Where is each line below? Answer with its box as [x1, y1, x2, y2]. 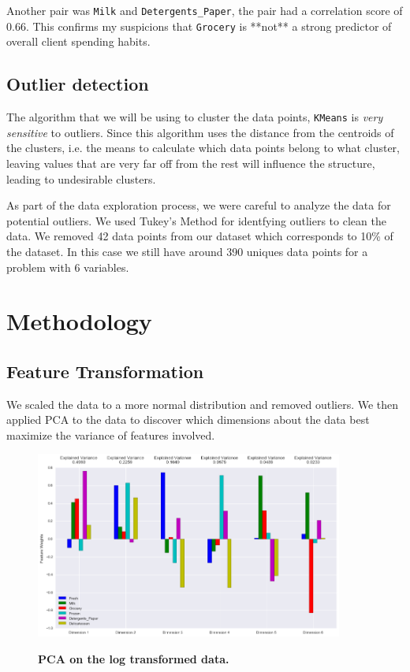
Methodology [6, 305, 152, 337]
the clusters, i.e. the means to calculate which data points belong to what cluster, [6, 139, 400, 156]
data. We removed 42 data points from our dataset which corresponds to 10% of [6, 228, 393, 244]
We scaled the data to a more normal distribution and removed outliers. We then [6, 395, 399, 412]
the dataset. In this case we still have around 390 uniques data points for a [6, 243, 368, 259]
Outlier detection [6, 72, 149, 96]
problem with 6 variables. [6, 258, 129, 275]
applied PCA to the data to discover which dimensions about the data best [6, 411, 370, 428]
